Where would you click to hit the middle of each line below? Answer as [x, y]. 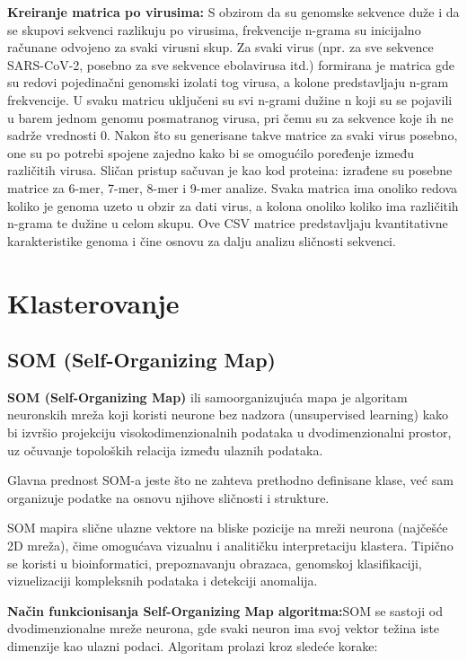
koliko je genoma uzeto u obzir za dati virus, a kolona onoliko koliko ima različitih [233, 205]
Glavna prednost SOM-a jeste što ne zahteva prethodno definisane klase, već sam [230, 480]
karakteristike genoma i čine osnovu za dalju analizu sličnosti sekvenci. [202, 240]
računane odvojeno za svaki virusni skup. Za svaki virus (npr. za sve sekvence [220, 47]
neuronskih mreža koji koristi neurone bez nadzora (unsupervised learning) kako [228, 414]
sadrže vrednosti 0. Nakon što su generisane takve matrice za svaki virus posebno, [233, 135]
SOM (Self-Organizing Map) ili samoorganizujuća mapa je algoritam [207, 397]
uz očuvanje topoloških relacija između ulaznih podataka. [165, 449]
